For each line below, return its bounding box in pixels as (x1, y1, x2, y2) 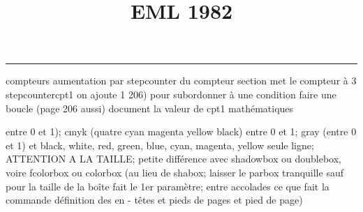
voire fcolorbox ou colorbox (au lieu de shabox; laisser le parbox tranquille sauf (6, 165, 343, 179)
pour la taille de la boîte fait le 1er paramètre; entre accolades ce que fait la (6, 179, 329, 193)
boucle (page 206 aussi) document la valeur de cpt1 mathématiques (6, 100, 294, 115)
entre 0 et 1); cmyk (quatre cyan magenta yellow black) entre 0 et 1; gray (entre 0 (6, 124, 357, 139)
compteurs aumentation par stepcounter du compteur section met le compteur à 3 (6, 73, 357, 88)
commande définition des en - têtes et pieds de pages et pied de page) (6, 192, 303, 207)
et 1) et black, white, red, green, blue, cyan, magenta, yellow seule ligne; (6, 137, 314, 152)
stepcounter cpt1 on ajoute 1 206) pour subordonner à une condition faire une (6, 86, 336, 101)
